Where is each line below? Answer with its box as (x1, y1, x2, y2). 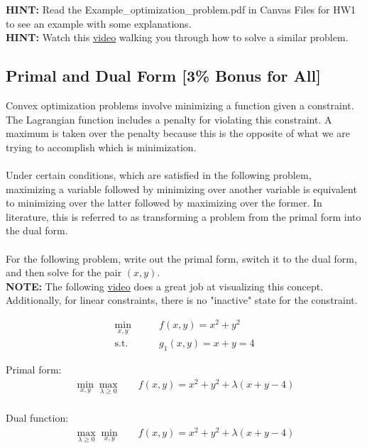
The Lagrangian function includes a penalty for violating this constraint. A (6, 111, 332, 126)
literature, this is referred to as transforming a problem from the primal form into (6, 209, 361, 224)
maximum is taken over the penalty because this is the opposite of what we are (6, 126, 350, 141)
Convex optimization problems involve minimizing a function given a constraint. (6, 97, 354, 112)
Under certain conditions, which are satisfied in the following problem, (6, 167, 312, 182)
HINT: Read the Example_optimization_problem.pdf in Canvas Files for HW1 (6, 2, 356, 16)
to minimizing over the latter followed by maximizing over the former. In (6, 195, 322, 210)
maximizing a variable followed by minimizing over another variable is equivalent (6, 181, 357, 196)
